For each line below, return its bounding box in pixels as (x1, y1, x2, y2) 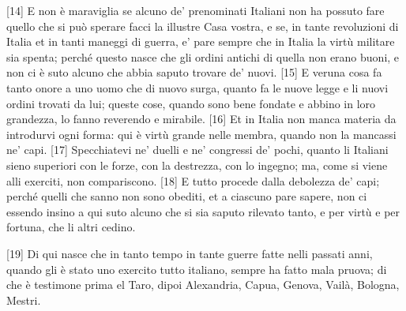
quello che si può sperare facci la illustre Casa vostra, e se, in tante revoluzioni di (6, 17, 399, 34)
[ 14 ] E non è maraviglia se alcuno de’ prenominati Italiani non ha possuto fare (6, 2, 385, 18)
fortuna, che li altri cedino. (6, 219, 136, 235)
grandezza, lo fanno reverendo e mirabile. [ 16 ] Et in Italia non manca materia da (6, 111, 397, 127)
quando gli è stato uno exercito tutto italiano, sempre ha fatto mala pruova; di (6, 260, 387, 277)
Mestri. (6, 291, 41, 308)
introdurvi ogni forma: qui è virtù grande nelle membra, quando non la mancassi (6, 126, 397, 142)
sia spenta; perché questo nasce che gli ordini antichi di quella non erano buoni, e (6, 48, 400, 65)
